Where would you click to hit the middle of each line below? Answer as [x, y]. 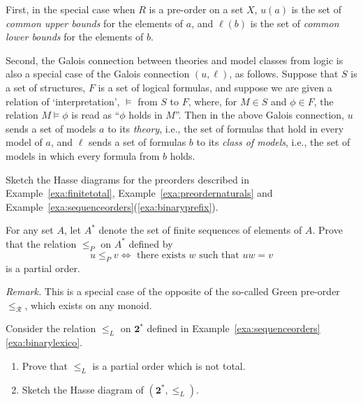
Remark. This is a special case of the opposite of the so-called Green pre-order [173, 291]
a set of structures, [46, 87]
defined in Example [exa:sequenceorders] [234, 328]
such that [219, 255]
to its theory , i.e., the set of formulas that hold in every [226, 128]
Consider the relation [51, 328]
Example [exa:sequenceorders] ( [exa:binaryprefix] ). [112, 206]
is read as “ [96, 115]
